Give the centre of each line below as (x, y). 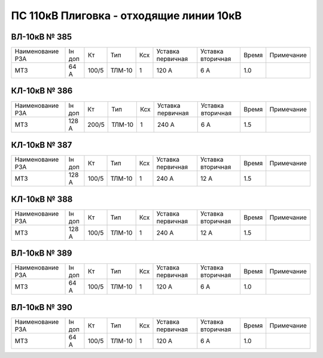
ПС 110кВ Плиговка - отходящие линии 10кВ (127, 16)
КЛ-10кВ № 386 (42, 91)
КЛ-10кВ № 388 (42, 199)
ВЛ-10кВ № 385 (42, 37)
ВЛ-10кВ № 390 (42, 307)
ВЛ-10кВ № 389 (42, 254)
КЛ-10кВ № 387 (42, 145)
